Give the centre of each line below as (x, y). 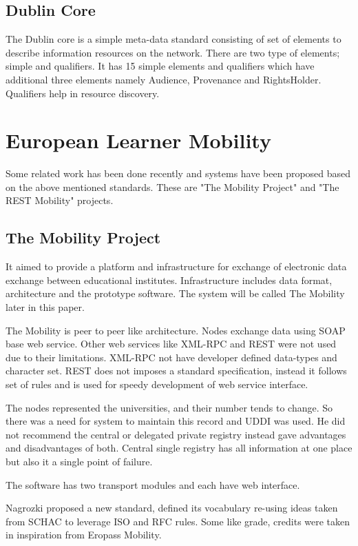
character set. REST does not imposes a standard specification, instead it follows (176, 371)
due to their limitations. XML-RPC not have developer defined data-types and (171, 357)
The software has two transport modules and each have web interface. (153, 484)
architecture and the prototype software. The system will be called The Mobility (175, 293)
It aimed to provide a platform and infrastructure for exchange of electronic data (176, 266)
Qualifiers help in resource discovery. (83, 93)
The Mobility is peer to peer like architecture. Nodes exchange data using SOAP (176, 330)
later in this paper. (45, 307)
